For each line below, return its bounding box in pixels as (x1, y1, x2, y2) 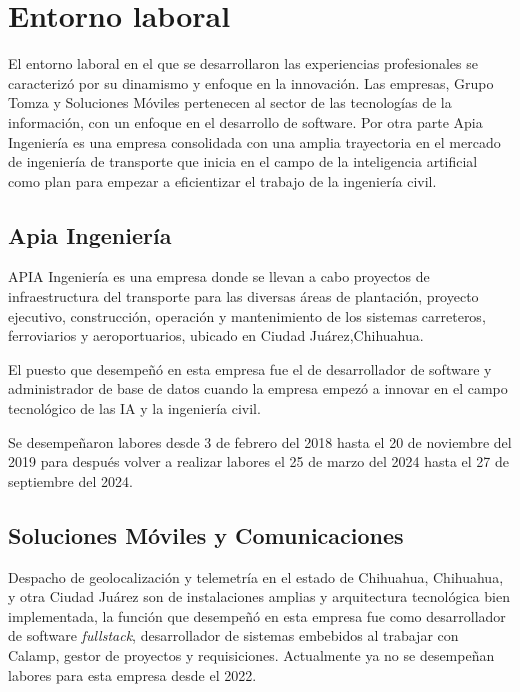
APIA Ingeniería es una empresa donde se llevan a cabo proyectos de (8, 266, 430, 287)
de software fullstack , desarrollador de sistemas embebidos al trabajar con (8, 625, 459, 646)
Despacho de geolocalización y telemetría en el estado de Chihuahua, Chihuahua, (8, 566, 504, 587)
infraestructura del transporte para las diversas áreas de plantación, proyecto (8, 286, 479, 307)
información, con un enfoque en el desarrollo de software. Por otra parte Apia (8, 111, 483, 132)
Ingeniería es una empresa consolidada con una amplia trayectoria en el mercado (8, 131, 501, 152)
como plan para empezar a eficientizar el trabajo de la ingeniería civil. (8, 170, 437, 191)
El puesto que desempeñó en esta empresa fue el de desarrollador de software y (8, 358, 492, 379)
